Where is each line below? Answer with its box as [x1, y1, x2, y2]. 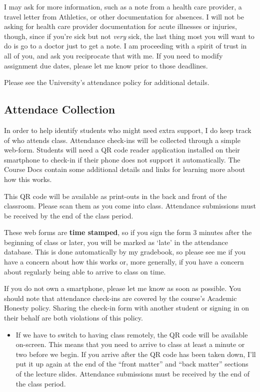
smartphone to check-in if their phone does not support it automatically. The [4, 154, 240, 164]
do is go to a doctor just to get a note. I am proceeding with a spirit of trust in [4, 40, 247, 51]
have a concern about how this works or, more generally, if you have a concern [4, 256, 244, 267]
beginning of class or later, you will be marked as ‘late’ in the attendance [4, 236, 228, 247]
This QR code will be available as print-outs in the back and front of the [4, 190, 227, 201]
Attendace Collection [4, 101, 115, 117]
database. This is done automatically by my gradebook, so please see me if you [4, 246, 246, 257]
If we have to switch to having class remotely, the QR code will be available [15, 329, 248, 339]
